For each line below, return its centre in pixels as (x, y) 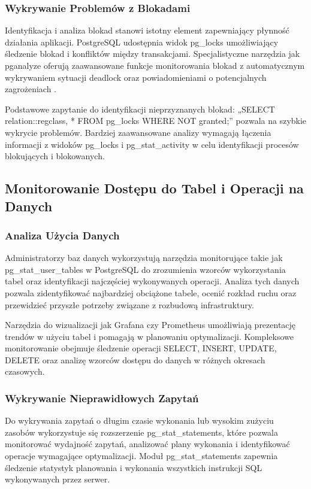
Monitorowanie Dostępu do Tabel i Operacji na (154, 188)
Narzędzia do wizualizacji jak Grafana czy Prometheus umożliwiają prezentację (150, 325)
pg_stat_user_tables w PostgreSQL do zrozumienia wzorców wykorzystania (145, 269)
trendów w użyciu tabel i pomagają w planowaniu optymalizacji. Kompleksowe (149, 336)
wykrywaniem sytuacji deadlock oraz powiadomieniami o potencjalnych (136, 77)
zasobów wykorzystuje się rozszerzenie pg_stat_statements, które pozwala (142, 432)
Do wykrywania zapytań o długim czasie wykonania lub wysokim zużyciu (139, 420)
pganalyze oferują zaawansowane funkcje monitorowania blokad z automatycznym (155, 65)
